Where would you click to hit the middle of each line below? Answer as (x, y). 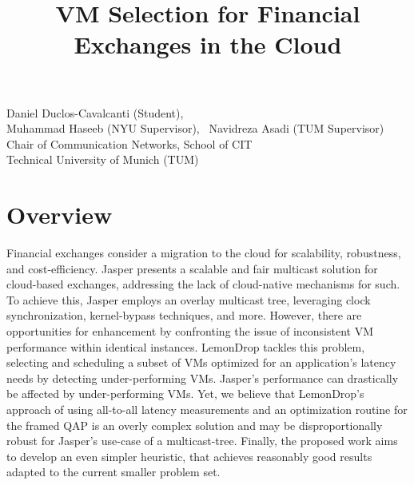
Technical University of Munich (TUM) (103, 159)
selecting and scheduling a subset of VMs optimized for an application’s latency (201, 362)
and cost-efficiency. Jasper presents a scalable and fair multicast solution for (192, 268)
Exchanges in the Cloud (208, 44)
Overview (60, 215)
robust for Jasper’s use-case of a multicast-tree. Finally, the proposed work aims (202, 441)
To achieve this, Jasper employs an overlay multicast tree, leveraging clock (189, 299)
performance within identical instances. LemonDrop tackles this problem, (186, 346)
